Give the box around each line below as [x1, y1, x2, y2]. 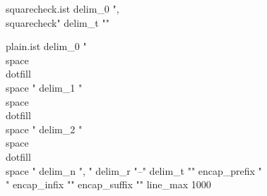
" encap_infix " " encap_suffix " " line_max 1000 [6, 177, 211, 192]
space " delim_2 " [6, 121, 83, 136]
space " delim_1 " [6, 80, 83, 94]
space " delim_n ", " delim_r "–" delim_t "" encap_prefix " [6, 163, 262, 178]
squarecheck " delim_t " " [6, 15, 109, 30]
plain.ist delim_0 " [6, 39, 87, 54]
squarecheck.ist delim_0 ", [6, 1, 119, 16]
